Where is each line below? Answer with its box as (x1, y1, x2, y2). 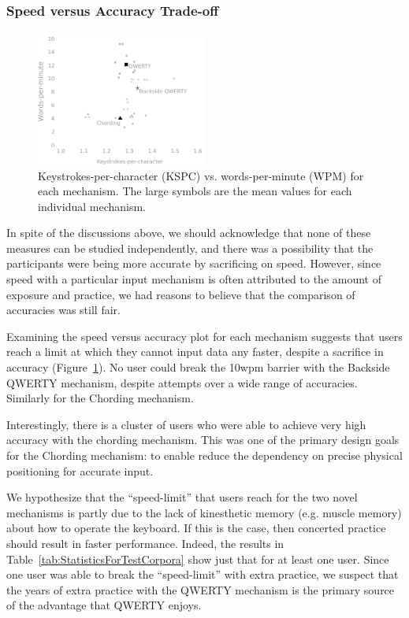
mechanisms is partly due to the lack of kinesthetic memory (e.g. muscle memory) (6, 504, 402, 520)
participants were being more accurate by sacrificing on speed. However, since (6, 255, 381, 272)
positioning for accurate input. (6, 462, 154, 479)
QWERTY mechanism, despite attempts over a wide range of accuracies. (6, 374, 358, 390)
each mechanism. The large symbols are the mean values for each (38, 183, 352, 199)
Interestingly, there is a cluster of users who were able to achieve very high (6, 416, 366, 432)
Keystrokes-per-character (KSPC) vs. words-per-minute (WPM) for (38, 167, 364, 183)
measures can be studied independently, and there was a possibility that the (6, 239, 374, 256)
